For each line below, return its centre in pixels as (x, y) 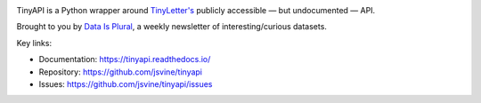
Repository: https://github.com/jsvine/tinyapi (121, 72)
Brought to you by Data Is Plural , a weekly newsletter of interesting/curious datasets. (171, 27)
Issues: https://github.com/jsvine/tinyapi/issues (126, 83)
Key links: (34, 43)
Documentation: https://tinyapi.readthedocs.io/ (125, 59)
